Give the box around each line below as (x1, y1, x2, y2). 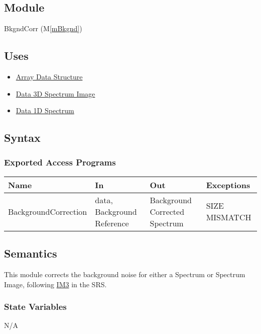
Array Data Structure (16, 71, 83, 81)
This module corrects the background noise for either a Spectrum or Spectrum (4, 269, 245, 279)
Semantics (4, 245, 57, 261)
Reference (95, 217, 129, 229)
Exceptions (206, 179, 250, 191)
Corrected (150, 205, 185, 217)
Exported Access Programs (4, 156, 116, 169)
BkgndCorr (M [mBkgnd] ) (4, 23, 82, 34)
